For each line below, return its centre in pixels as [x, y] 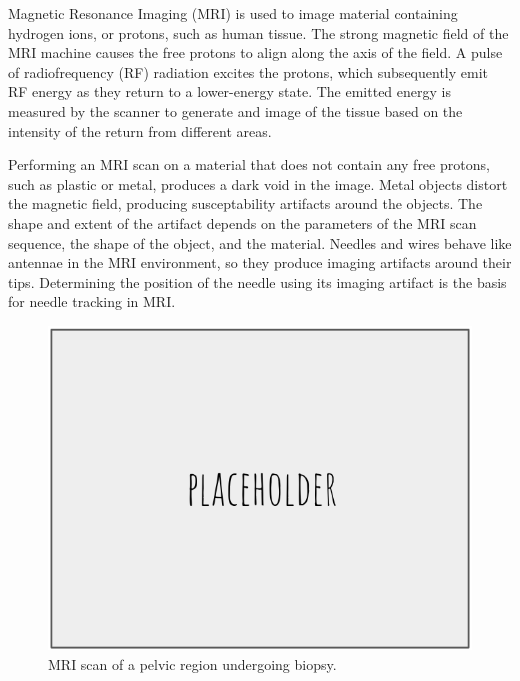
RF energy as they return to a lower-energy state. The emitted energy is [229, 91]
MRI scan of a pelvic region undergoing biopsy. [192, 663]
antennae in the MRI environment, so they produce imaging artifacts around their [260, 262]
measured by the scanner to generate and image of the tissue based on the [235, 110]
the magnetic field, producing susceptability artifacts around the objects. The [245, 203]
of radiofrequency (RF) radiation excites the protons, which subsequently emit [248, 71]
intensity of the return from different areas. [140, 130]
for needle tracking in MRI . [92, 301]
